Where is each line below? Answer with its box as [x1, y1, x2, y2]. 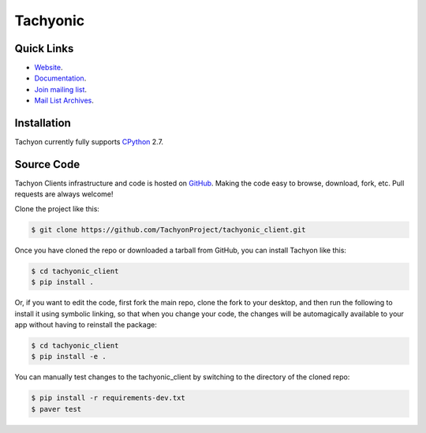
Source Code [14, 158, 80, 171]
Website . [34, 63, 63, 73]
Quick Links [14, 42, 74, 55]
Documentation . [34, 73, 87, 83]
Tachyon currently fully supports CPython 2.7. [14, 137, 164, 147]
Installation [14, 117, 71, 130]
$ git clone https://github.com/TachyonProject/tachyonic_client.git [31, 225, 306, 234]
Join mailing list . [34, 84, 87, 94]
